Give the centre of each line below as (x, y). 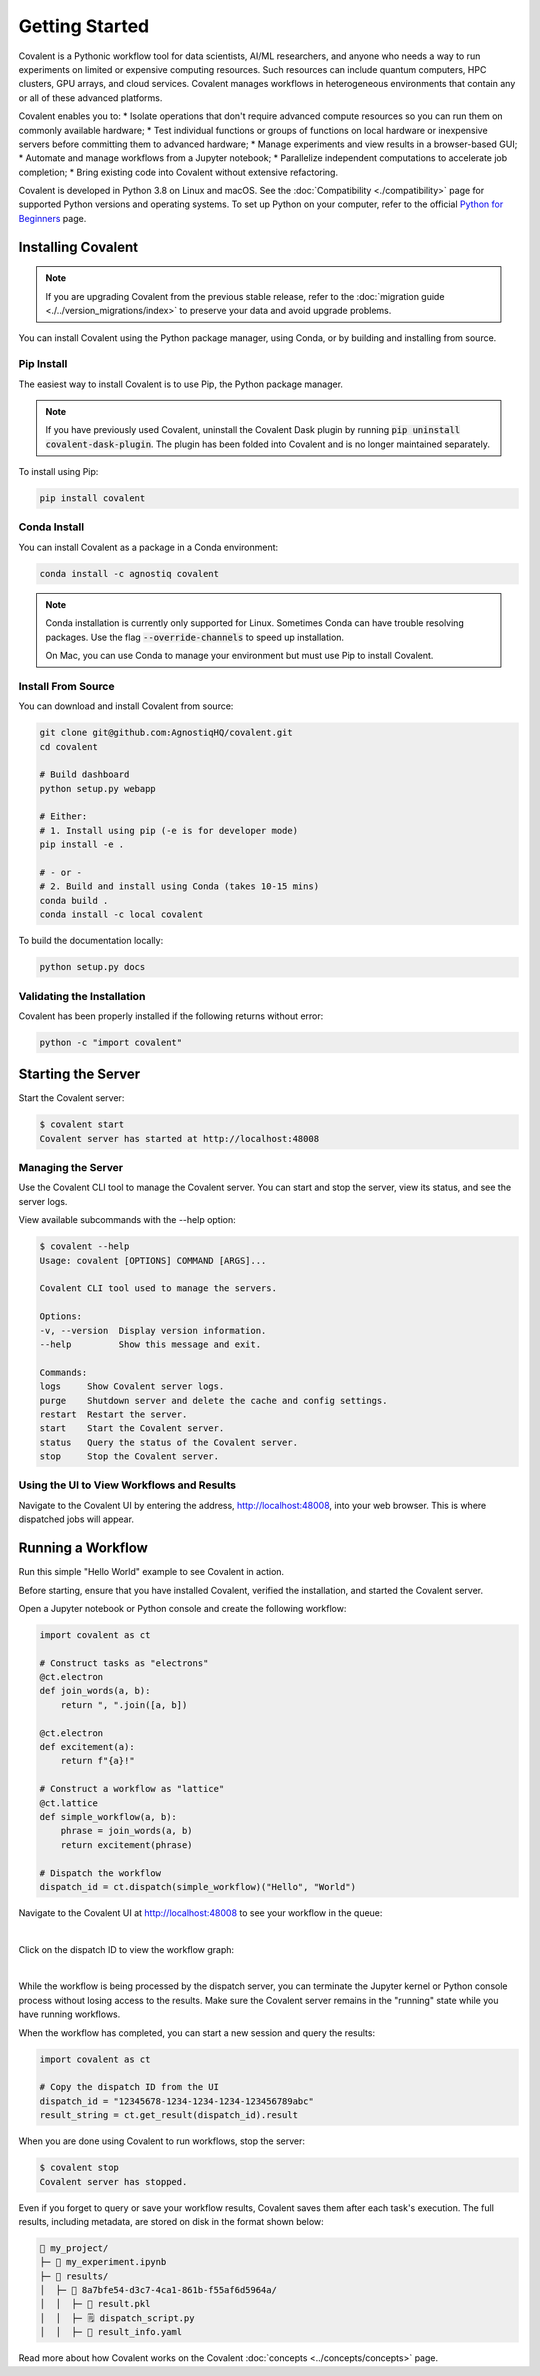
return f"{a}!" (97, 1761)
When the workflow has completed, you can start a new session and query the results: (196, 2032)
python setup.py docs (92, 967)
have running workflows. (69, 2014)
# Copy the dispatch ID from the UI (129, 2087)
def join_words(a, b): (95, 1691)
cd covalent (69, 746)
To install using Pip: (58, 472)
